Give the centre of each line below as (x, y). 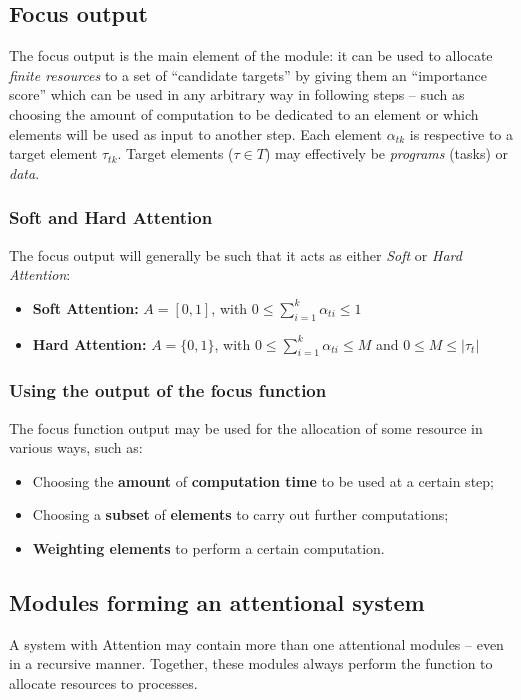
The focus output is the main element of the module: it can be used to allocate (251, 55)
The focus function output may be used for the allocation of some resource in (246, 427)
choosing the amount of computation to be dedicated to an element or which (244, 113)
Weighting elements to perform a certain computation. (208, 547)
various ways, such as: (76, 447)
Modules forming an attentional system (217, 601)
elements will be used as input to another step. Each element (196, 133)
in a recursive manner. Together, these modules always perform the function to (251, 663)
